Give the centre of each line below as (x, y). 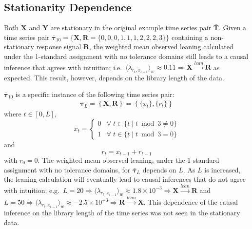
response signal (59, 47)
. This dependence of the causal (191, 202)
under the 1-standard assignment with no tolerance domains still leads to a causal (126, 56)
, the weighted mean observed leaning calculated (161, 47)
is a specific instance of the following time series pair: (95, 94)
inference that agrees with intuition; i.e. (63, 67)
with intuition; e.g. (32, 190)
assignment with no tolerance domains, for (67, 169)
